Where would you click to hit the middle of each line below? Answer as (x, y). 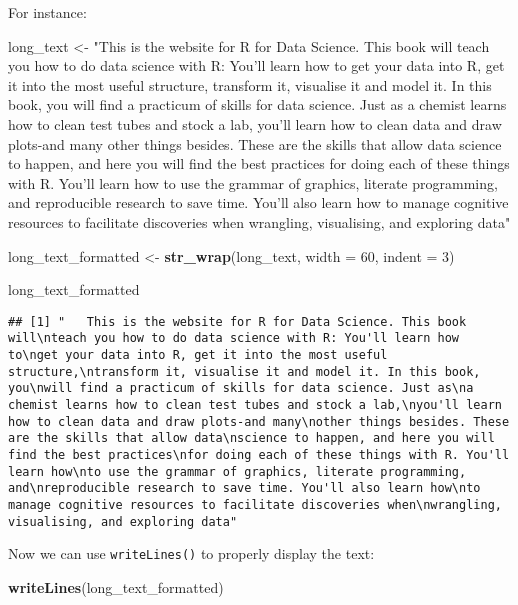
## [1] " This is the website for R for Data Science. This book (237, 321)
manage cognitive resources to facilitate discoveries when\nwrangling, (255, 504)
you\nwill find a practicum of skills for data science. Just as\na (241, 388)
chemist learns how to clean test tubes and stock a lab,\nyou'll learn (255, 405)
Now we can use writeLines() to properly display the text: (191, 553)
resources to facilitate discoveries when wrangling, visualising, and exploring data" (259, 221)
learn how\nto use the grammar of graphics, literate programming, (237, 471)
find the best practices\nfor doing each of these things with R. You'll (259, 454)
